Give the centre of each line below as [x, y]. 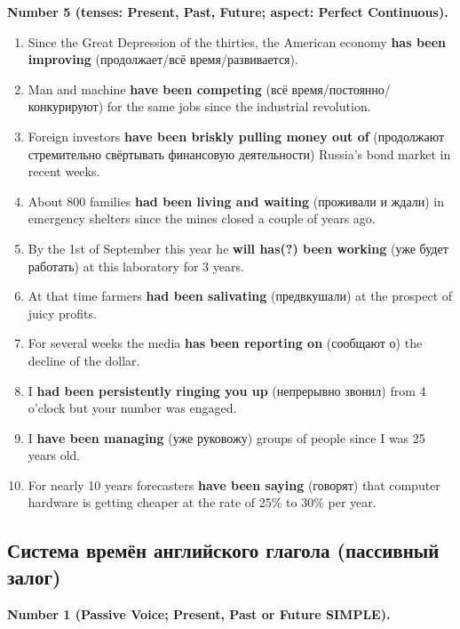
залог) [34, 576]
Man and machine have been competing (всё [158, 89]
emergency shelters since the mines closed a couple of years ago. [202, 218]
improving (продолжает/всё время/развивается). [163, 59]
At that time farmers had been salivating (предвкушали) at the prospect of [240, 296]
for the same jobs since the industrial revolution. [239, 106]
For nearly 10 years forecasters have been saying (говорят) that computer [234, 484]
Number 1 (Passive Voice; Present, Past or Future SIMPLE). [199, 613]
